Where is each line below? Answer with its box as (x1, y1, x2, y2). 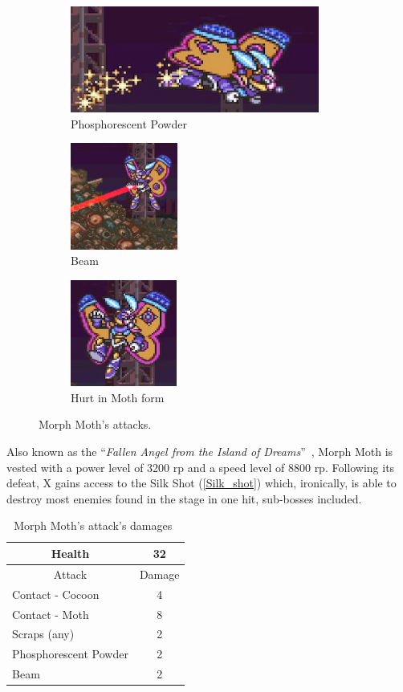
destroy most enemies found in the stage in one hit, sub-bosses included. (6, 490, 362, 507)
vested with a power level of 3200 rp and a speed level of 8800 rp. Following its (6, 458, 395, 475)
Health (51, 544, 90, 561)
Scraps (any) (12, 625, 75, 642)
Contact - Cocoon (12, 585, 100, 602)
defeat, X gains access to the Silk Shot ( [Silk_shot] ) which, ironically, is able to (6, 474, 397, 491)
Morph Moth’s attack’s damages (14, 517, 173, 534)
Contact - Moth (12, 605, 89, 622)
